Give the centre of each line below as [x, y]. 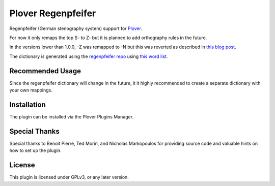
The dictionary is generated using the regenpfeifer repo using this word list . [89, 56]
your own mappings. [31, 90]
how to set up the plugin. [35, 150]
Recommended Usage [45, 71]
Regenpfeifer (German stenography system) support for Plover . [76, 28]
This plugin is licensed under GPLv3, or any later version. [69, 177]
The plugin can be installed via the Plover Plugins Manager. [72, 116]
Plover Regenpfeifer [53, 13]
